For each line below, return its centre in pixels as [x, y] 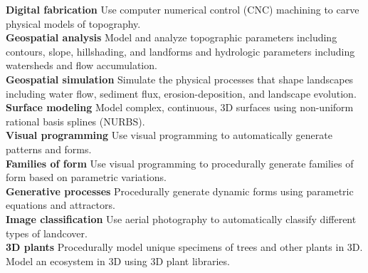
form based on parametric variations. [86, 177]
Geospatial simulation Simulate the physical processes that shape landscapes [180, 79]
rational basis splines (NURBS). [75, 121]
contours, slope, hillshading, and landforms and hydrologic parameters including [180, 51]
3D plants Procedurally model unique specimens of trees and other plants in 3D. [184, 247]
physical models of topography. [73, 23]
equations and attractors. [61, 205]
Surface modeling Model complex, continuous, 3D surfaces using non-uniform [180, 107]
